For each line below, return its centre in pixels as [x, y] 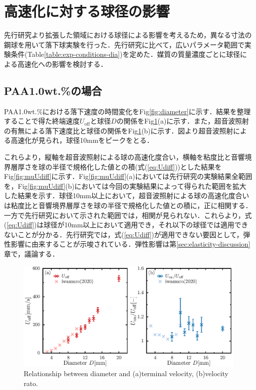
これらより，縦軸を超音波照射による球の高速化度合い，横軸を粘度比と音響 [125, 157]
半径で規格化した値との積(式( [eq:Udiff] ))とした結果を [137, 166]
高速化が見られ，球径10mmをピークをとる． [82, 140]
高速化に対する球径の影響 [87, 11]
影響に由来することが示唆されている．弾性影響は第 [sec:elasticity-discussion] [130, 244]
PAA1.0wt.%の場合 [53, 90]
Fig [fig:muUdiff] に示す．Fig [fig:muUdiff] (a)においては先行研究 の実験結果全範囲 [128, 176]
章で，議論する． [32, 254]
